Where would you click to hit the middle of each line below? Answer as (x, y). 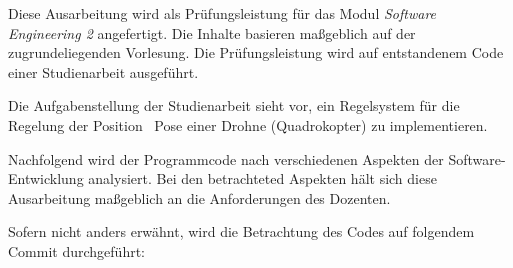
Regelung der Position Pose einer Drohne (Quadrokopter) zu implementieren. (248, 124)
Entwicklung (46, 178)
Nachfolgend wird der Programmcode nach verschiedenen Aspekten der (226, 158)
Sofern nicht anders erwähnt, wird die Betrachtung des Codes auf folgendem (241, 231)
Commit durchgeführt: (76, 250)
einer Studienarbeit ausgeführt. (103, 71)
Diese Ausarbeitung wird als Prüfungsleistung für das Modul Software (222, 13)
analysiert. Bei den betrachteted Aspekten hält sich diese (262, 178)
